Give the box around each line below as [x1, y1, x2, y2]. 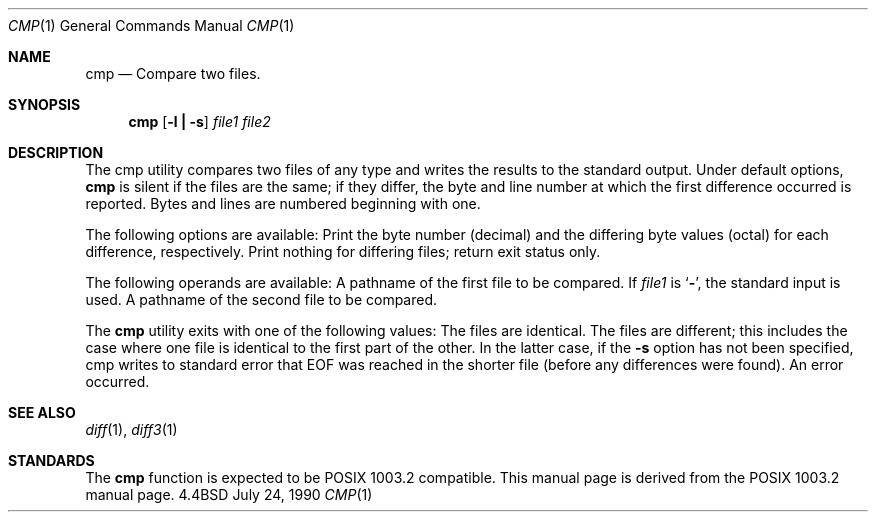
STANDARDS [8, 452, 95, 469]
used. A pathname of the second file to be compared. [85, 291, 438, 308]
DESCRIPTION [8, 144, 104, 161]
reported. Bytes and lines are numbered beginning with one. [85, 195, 481, 212]
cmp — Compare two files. [85, 65, 261, 82]
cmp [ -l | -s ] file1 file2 [128, 113, 271, 130]
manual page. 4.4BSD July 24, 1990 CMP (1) [85, 486, 373, 503]
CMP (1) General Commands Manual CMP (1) [8, 17, 295, 34]
